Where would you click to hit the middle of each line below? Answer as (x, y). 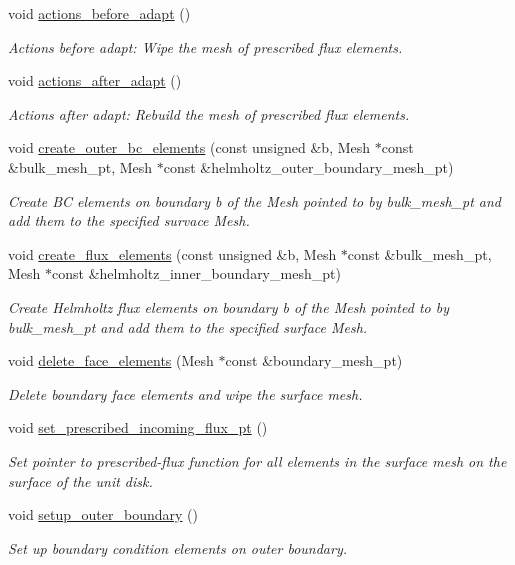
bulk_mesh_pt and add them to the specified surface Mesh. (188, 326)
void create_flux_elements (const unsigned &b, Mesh (172, 253)
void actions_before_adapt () (99, 13)
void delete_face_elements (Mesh (111, 360)
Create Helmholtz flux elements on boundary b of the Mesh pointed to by (228, 306)
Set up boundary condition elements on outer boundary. (178, 547)
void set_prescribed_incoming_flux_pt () (138, 427)
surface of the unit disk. (80, 480)
